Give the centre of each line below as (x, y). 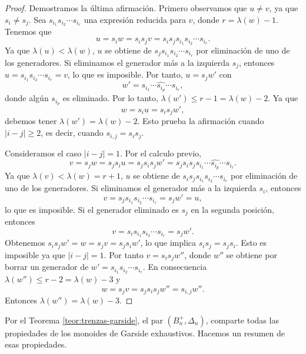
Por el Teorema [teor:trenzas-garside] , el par (84, 320)
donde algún (27, 98)
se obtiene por (252, 254)
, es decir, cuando (72, 133)
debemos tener (31, 121)
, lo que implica (168, 243)
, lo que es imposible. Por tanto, (125, 74)
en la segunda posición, (232, 209)
